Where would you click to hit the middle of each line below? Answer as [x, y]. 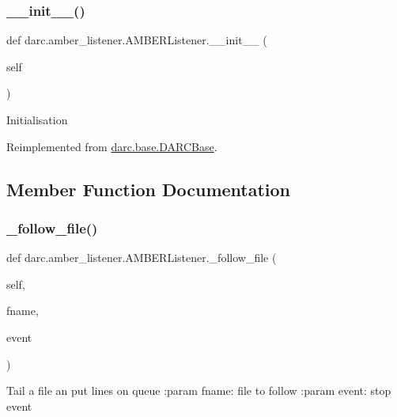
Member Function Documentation [149, 189]
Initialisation [37, 119]
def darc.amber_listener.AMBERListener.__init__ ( [137, 40]
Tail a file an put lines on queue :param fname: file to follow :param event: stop [199, 390]
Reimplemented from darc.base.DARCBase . [112, 146]
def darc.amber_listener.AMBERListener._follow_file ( [142, 258]
